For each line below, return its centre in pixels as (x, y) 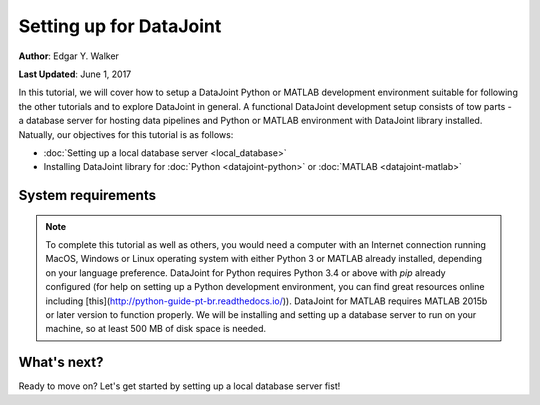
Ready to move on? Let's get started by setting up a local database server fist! (179, 386)
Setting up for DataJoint (120, 26)
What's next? (61, 362)
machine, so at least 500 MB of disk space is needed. (156, 329)
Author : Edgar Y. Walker (69, 56)
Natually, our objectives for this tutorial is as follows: (126, 134)
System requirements (87, 195)
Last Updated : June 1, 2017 (75, 74)
